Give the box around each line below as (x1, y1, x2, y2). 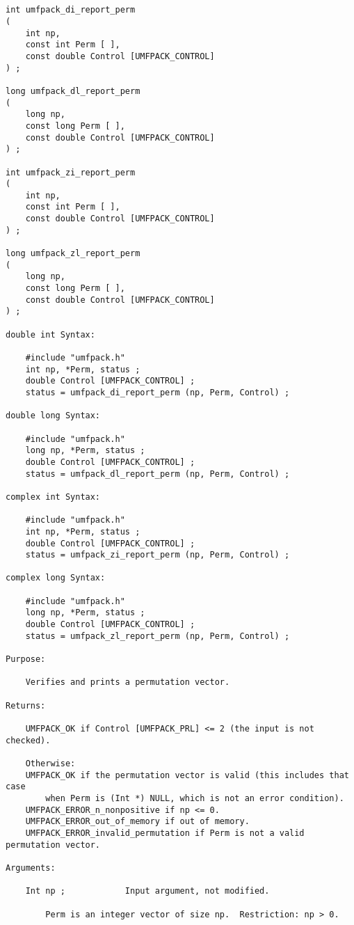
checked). (6, 735, 51, 745)
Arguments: (6, 862, 56, 873)
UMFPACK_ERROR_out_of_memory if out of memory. (25, 816, 250, 827)
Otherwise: (25, 758, 76, 768)
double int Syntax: (6, 329, 95, 340)
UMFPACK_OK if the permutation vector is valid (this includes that (25, 770, 349, 780)
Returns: (6, 700, 46, 711)
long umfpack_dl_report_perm (6, 86, 140, 96)
